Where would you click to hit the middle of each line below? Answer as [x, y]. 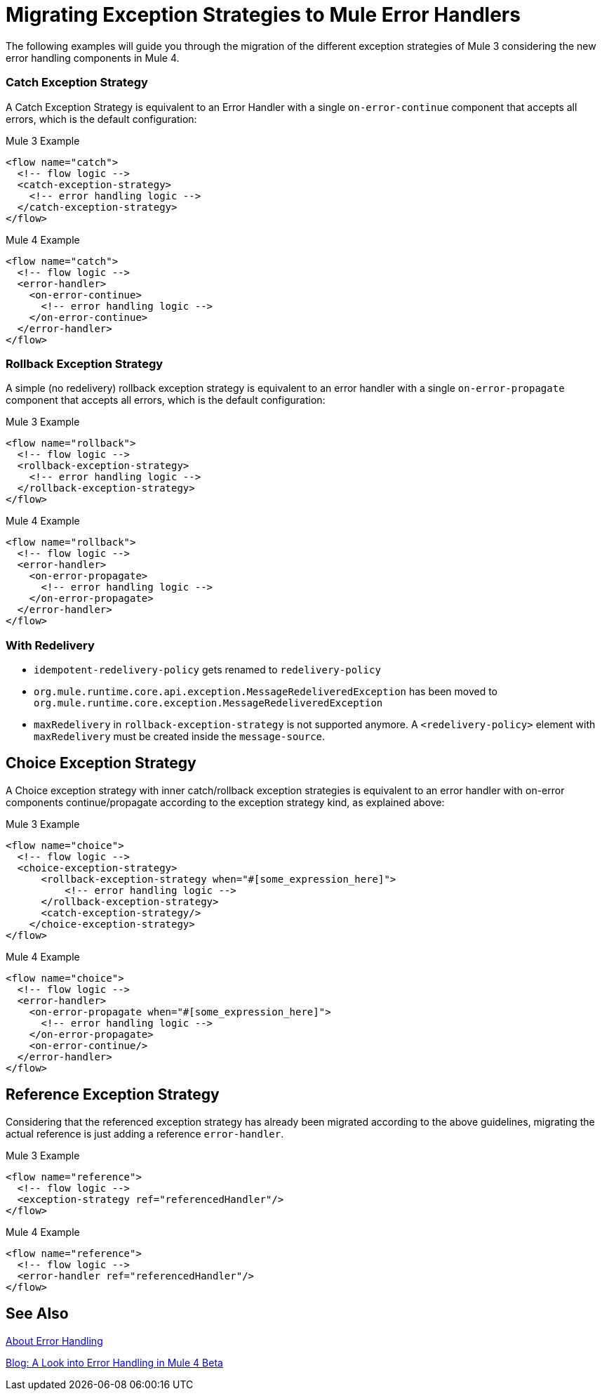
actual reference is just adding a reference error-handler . [145, 1133]
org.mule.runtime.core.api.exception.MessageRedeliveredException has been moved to [266, 691]
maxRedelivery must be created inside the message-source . [180, 736]
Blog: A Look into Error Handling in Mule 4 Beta [114, 1362]
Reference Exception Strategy [113, 1095]
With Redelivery [50, 645]
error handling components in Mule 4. [93, 58]
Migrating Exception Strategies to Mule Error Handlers [263, 15]
